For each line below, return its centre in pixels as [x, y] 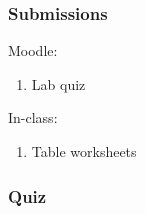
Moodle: [33, 50]
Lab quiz [58, 83]
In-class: [33, 117]
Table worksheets [84, 151]
